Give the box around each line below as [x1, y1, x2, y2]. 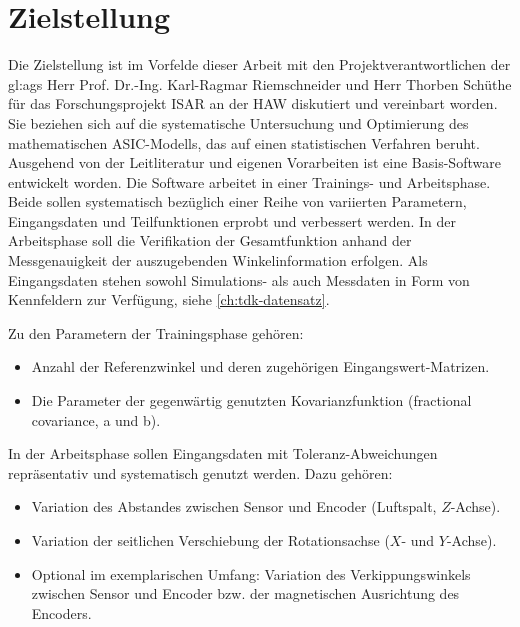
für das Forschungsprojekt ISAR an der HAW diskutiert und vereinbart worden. [8, 93, 498, 114]
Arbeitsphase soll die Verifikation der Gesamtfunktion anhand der [8, 230, 412, 251]
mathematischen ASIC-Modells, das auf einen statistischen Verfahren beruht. [8, 132, 480, 153]
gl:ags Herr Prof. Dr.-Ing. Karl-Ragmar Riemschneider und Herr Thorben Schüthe [8, 73, 512, 94]
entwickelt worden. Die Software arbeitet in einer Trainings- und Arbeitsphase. [8, 171, 491, 192]
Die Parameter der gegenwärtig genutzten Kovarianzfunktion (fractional [31, 390, 472, 411]
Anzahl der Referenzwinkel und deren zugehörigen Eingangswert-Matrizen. [31, 356, 490, 377]
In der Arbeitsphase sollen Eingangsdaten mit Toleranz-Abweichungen [8, 443, 438, 464]
